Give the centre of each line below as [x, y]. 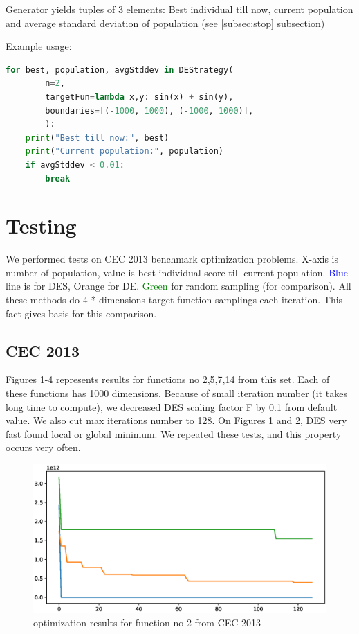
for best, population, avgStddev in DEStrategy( [120, 70]
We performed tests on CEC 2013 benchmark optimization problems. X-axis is [172, 259]
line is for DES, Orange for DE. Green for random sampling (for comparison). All [178, 286]
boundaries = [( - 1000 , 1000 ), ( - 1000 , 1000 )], [149, 111]
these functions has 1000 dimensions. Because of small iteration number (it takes [176, 393]
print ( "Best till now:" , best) [97, 138]
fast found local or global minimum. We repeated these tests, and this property [174, 433]
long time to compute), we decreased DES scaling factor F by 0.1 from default [172, 406]
